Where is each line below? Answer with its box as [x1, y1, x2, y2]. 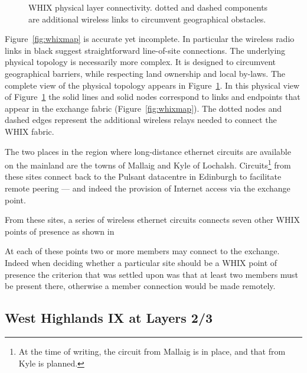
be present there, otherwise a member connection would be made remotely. [5, 280, 276, 292]
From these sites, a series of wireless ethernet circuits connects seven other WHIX [5, 213, 301, 226]
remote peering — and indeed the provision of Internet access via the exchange [5, 181, 290, 194]
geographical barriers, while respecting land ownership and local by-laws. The [5, 67, 286, 79]
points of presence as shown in [5, 225, 115, 237]
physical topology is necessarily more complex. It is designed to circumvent [5, 56, 276, 68]
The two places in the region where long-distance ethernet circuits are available [5, 145, 291, 157]
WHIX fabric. [5, 125, 54, 137]
